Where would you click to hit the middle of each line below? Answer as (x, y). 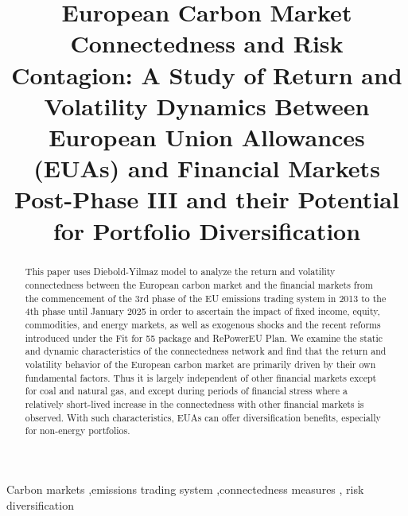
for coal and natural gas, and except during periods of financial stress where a (186, 391)
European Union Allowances (207, 136)
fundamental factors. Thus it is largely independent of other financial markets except (201, 377)
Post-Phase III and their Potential (207, 199)
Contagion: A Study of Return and (207, 74)
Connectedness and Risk (207, 43)
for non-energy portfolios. (78, 431)
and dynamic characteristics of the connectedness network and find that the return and (206, 351)
